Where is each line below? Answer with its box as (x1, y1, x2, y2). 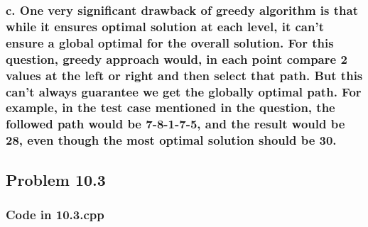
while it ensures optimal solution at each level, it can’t (6, 17, 324, 35)
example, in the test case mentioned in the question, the (6, 99, 335, 116)
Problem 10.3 (6, 168, 106, 190)
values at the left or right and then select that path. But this (6, 66, 363, 84)
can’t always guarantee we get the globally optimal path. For (6, 82, 362, 100)
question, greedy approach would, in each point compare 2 (6, 50, 347, 67)
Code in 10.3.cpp (6, 205, 104, 223)
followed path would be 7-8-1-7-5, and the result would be (6, 115, 345, 133)
